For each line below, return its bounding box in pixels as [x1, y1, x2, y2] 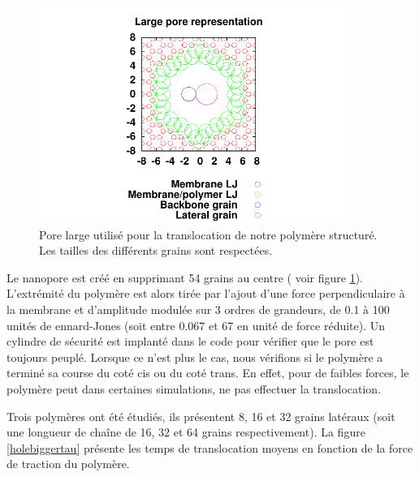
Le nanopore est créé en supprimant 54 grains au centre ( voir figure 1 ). [6, 269, 363, 286]
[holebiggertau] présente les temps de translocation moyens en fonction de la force [6, 439, 413, 456]
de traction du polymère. [6, 455, 130, 472]
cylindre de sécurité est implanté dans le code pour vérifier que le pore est [6, 333, 374, 350]
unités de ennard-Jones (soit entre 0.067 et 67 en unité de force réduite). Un [6, 316, 386, 333]
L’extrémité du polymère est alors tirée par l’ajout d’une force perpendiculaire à [6, 285, 405, 302]
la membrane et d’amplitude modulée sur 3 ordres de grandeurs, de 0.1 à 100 [6, 301, 390, 318]
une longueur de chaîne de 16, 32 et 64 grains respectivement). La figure [6, 423, 365, 440]
